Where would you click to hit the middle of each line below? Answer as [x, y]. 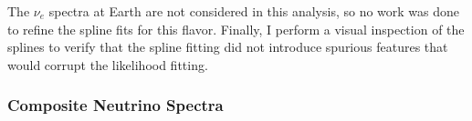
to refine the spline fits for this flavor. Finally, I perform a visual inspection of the [236, 29]
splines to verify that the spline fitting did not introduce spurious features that [228, 47]
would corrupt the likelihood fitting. [108, 64]
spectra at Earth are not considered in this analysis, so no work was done [254, 11]
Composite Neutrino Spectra [115, 105]
